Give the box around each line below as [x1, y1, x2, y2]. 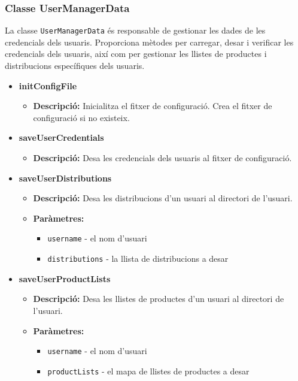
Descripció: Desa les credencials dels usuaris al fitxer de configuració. [33, 152, 292, 164]
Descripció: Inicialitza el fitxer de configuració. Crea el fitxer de [33, 99, 272, 112]
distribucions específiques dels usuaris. [5, 59, 145, 72]
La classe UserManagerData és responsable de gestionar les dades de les [5, 24, 266, 37]
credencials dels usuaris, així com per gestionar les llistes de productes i [5, 47, 267, 60]
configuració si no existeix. [33, 111, 130, 123]
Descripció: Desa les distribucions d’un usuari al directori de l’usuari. [33, 192, 293, 204]
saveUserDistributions [19, 171, 112, 184]
